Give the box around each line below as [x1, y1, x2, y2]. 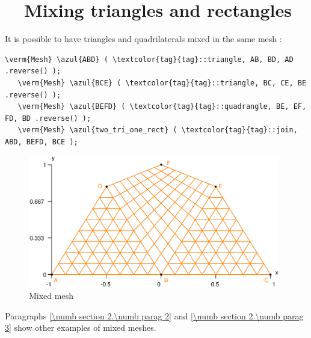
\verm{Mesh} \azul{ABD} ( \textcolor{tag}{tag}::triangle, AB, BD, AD [5, 55, 294, 64]
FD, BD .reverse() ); [5, 114, 91, 123]
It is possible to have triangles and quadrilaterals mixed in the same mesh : [5, 32, 282, 45]
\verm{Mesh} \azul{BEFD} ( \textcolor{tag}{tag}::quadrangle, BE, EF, [17, 102, 307, 111]
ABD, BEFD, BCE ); [5, 137, 78, 146]
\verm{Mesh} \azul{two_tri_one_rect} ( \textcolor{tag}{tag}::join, [17, 126, 298, 135]
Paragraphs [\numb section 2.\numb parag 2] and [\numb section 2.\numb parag [5, 309, 304, 322]
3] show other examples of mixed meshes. [5, 321, 156, 334]
